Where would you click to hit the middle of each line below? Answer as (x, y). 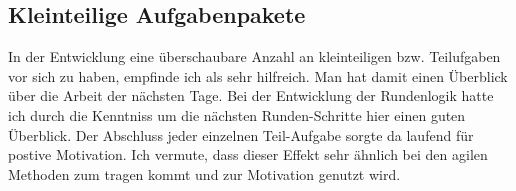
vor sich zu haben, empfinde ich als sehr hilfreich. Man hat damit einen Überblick (258, 75)
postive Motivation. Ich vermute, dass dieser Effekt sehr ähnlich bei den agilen (248, 154)
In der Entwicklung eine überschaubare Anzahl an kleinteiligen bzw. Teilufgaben (254, 56)
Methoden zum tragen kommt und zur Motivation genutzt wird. (204, 173)
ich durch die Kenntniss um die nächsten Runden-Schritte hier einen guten (237, 114)
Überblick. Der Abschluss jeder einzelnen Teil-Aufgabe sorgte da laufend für (241, 134)
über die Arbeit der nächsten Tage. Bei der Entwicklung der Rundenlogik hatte (251, 95)
